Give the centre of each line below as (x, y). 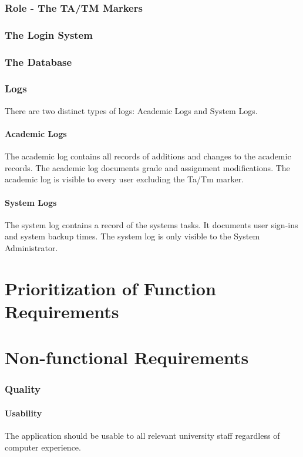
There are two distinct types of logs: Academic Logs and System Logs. (131, 110)
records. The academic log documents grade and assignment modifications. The (147, 167)
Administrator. (31, 247)
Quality (23, 389)
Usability (23, 413)
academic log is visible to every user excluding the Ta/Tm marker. (124, 179)
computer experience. (43, 447)
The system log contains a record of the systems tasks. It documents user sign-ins (151, 224)
